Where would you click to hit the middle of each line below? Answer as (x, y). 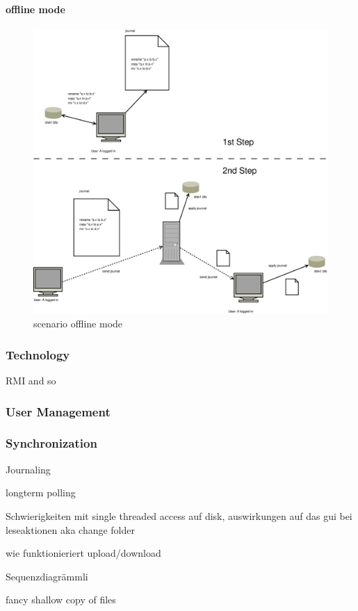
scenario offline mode (78, 324)
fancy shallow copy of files (61, 600)
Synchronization (51, 443)
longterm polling (41, 492)
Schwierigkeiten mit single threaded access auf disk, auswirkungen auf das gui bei (179, 515)
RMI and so (31, 381)
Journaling (28, 469)
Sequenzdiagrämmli (47, 576)
